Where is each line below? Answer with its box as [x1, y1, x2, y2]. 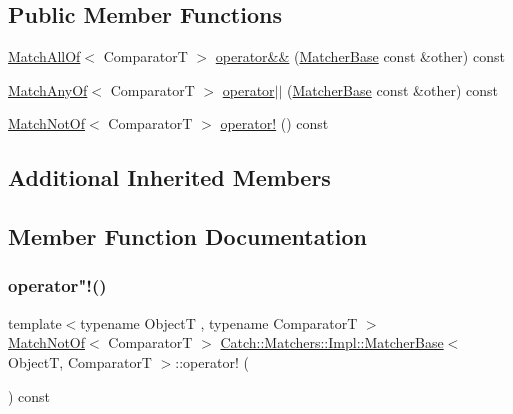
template [8, 312, 62, 333]
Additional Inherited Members [8, 162, 331, 193]
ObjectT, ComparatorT [8, 351, 152, 372]
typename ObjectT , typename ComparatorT [80, 312, 358, 333]
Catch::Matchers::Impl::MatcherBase [220, 332, 444, 353]
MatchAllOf [8, 46, 81, 67]
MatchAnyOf [8, 79, 88, 100]
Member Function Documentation [8, 221, 368, 252]
